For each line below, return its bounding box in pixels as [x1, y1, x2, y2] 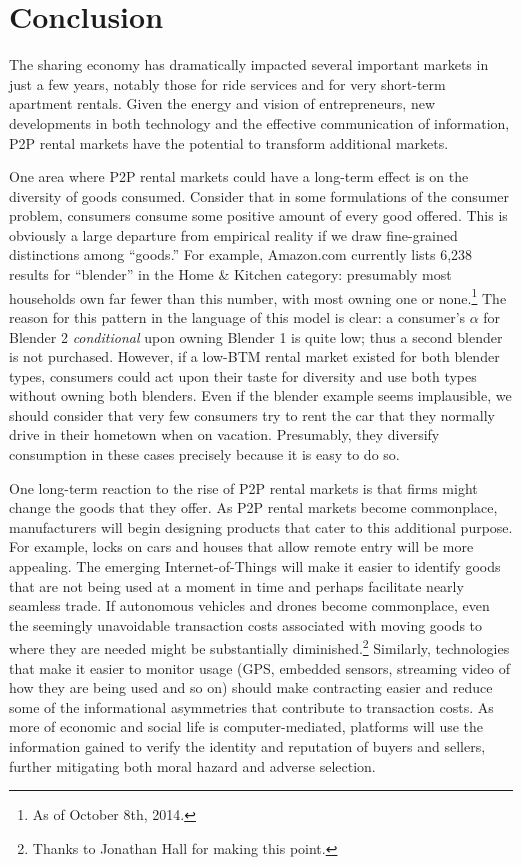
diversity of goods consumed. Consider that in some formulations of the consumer [9, 185, 510, 206]
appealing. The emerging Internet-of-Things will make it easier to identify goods [9, 556, 501, 577]
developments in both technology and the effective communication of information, [9, 112, 510, 133]
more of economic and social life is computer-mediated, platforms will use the [9, 716, 484, 737]
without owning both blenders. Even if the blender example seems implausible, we [9, 385, 512, 406]
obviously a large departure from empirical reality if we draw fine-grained [9, 224, 458, 245]
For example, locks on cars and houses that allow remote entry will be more [9, 536, 474, 557]
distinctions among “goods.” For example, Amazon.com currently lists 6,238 [9, 244, 473, 265]
